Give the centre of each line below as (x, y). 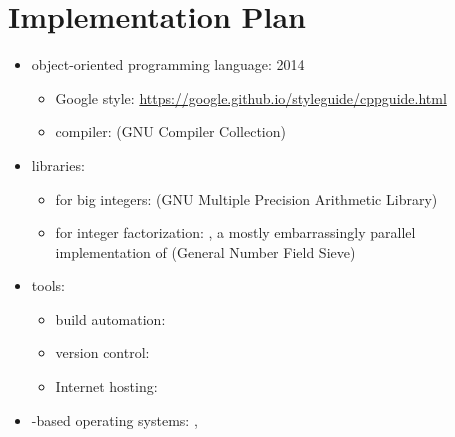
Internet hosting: (106, 386)
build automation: (110, 318)
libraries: (58, 164)
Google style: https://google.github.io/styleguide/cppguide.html (251, 97)
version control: (102, 352)
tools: (48, 285)
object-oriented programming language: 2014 (168, 64)
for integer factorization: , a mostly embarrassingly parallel (235, 232)
